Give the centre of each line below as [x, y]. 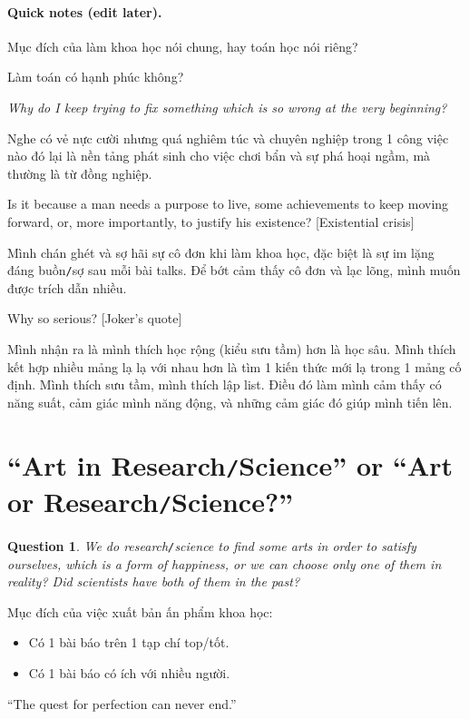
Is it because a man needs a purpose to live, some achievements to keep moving [228, 204]
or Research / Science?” [151, 501]
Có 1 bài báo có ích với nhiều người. [129, 672]
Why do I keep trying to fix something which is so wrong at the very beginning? [227, 107]
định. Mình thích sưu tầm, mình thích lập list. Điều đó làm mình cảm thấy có [225, 384]
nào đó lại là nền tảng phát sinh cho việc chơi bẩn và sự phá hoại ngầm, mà [219, 156]
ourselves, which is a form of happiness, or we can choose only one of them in [225, 563]
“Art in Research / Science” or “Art [230, 464]
